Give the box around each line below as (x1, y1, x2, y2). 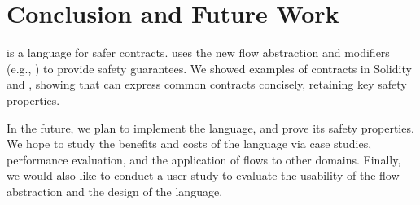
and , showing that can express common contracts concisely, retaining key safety (7, 76, 407, 93)
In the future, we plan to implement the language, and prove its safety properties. (7, 119, 414, 136)
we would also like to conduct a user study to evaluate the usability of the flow (7, 167, 400, 184)
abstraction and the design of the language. (7, 182, 223, 199)
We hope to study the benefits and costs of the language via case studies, (7, 135, 372, 152)
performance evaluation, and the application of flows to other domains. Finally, (7, 150, 401, 168)
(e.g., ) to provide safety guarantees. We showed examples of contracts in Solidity (7, 59, 412, 76)
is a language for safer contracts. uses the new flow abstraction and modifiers (7, 44, 390, 61)
